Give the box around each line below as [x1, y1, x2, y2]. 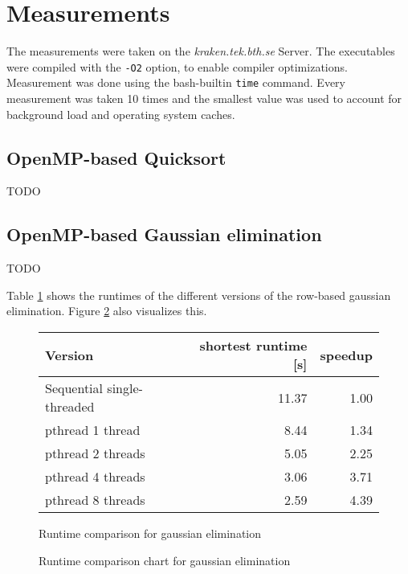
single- [107, 379, 143, 397]
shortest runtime [199, 336, 308, 355]
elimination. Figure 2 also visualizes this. [6, 302, 207, 319]
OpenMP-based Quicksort [6, 145, 226, 170]
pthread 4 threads [45, 467, 145, 486]
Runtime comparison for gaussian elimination [39, 525, 262, 541]
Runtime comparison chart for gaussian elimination [39, 551, 291, 568]
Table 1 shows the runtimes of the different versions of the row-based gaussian [6, 286, 391, 303]
